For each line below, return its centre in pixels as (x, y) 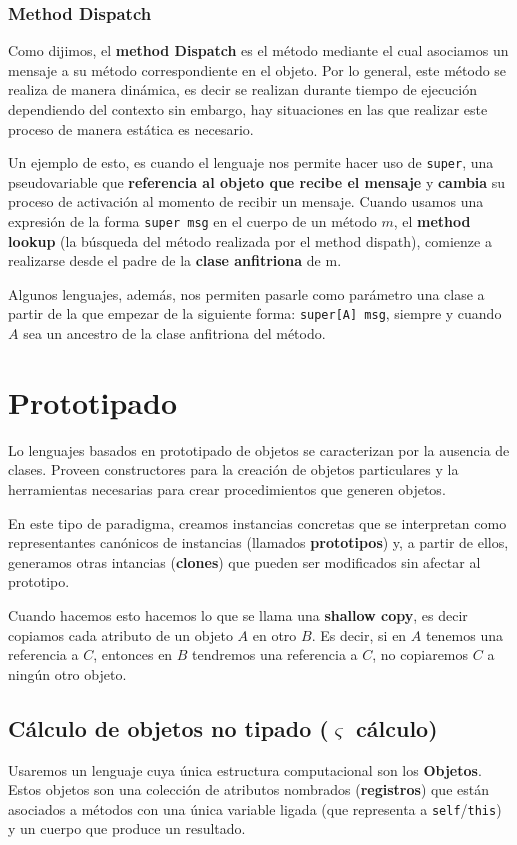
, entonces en (133, 654)
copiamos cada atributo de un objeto (120, 634)
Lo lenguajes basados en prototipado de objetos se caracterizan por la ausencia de (259, 449)
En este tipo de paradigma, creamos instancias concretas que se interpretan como (257, 522)
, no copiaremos (420, 654)
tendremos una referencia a (275, 654)
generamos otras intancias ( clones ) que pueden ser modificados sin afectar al (244, 561)
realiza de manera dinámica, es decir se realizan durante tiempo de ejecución (242, 89)
